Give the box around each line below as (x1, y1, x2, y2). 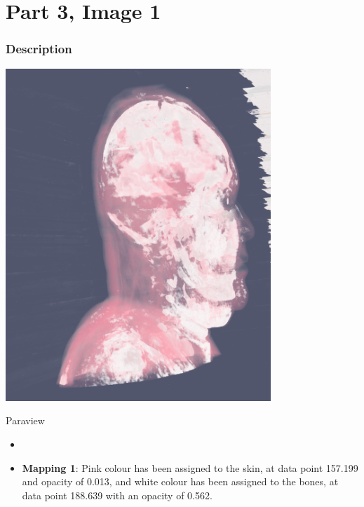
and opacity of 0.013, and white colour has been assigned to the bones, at (22, 474, 339, 489)
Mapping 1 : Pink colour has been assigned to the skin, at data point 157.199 (22, 460, 358, 475)
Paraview (6, 413, 45, 428)
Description (6, 40, 72, 58)
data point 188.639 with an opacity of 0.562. (22, 487, 213, 502)
